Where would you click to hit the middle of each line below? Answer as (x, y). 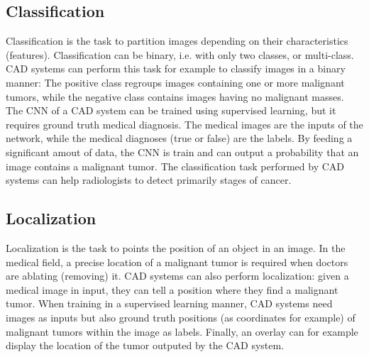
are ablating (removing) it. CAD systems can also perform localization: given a (177, 276)
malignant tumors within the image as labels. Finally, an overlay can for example (182, 331)
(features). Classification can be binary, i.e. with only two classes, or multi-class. (180, 54)
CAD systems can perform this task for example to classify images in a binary (176, 68)
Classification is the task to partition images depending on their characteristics (177, 41)
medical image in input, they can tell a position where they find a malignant (172, 289)
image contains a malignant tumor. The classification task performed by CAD (175, 166)
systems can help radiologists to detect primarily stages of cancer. (149, 180)
